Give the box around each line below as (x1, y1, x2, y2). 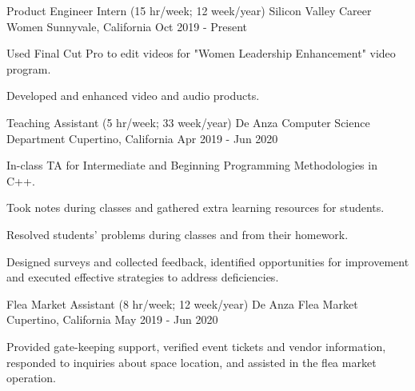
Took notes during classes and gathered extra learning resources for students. (6, 199, 385, 216)
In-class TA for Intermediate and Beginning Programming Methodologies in (6, 157, 377, 174)
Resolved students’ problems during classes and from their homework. (6, 225, 349, 242)
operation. (6, 369, 56, 386)
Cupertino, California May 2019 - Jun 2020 (6, 311, 218, 328)
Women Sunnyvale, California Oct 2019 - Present (6, 18, 248, 34)
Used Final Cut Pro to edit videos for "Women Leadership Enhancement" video (6, 45, 396, 62)
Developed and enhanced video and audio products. (6, 87, 260, 104)
